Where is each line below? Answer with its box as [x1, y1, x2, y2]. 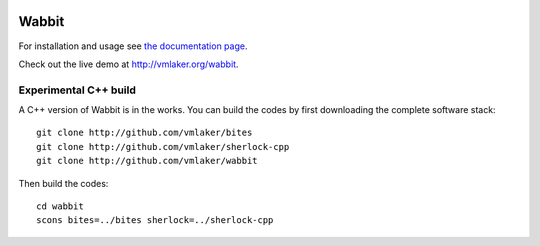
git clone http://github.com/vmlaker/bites [36, 127, 253, 139]
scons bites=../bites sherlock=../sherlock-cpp [36, 215, 274, 226]
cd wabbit [36, 201, 84, 212]
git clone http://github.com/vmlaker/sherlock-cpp [36, 141, 290, 152]
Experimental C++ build [18, 83, 137, 97]
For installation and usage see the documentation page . [18, 40, 248, 52]
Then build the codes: [18, 177, 109, 189]
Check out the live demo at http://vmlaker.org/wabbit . [18, 58, 239, 70]
